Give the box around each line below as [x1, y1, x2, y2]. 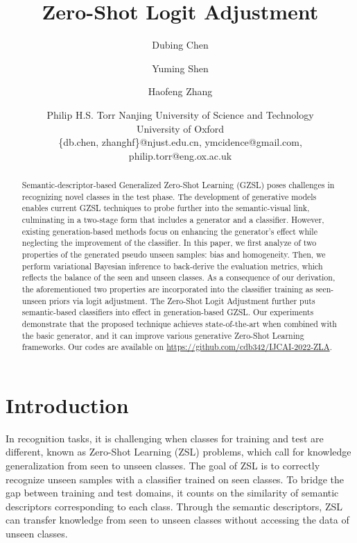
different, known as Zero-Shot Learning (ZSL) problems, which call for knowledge [6, 444, 351, 459]
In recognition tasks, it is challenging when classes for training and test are [6, 431, 324, 445]
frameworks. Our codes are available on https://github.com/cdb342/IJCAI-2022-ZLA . [21, 341, 333, 353]
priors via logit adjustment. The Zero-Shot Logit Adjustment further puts [49, 294, 315, 306]
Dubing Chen [152, 37, 209, 52]
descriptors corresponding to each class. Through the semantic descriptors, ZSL [6, 499, 343, 513]
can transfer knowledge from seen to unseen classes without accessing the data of [6, 512, 349, 527]
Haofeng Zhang [148, 84, 213, 99]
